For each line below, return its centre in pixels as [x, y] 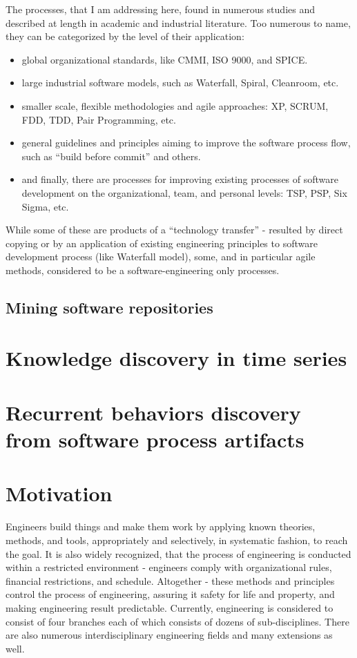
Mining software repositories [109, 307]
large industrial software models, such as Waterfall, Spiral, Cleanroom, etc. [180, 83]
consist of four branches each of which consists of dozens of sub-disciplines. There [177, 621]
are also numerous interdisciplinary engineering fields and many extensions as [169, 635]
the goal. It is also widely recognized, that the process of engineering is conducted [178, 553]
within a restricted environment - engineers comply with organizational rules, [169, 567]
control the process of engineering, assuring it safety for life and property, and [170, 594]
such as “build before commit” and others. [111, 156]
